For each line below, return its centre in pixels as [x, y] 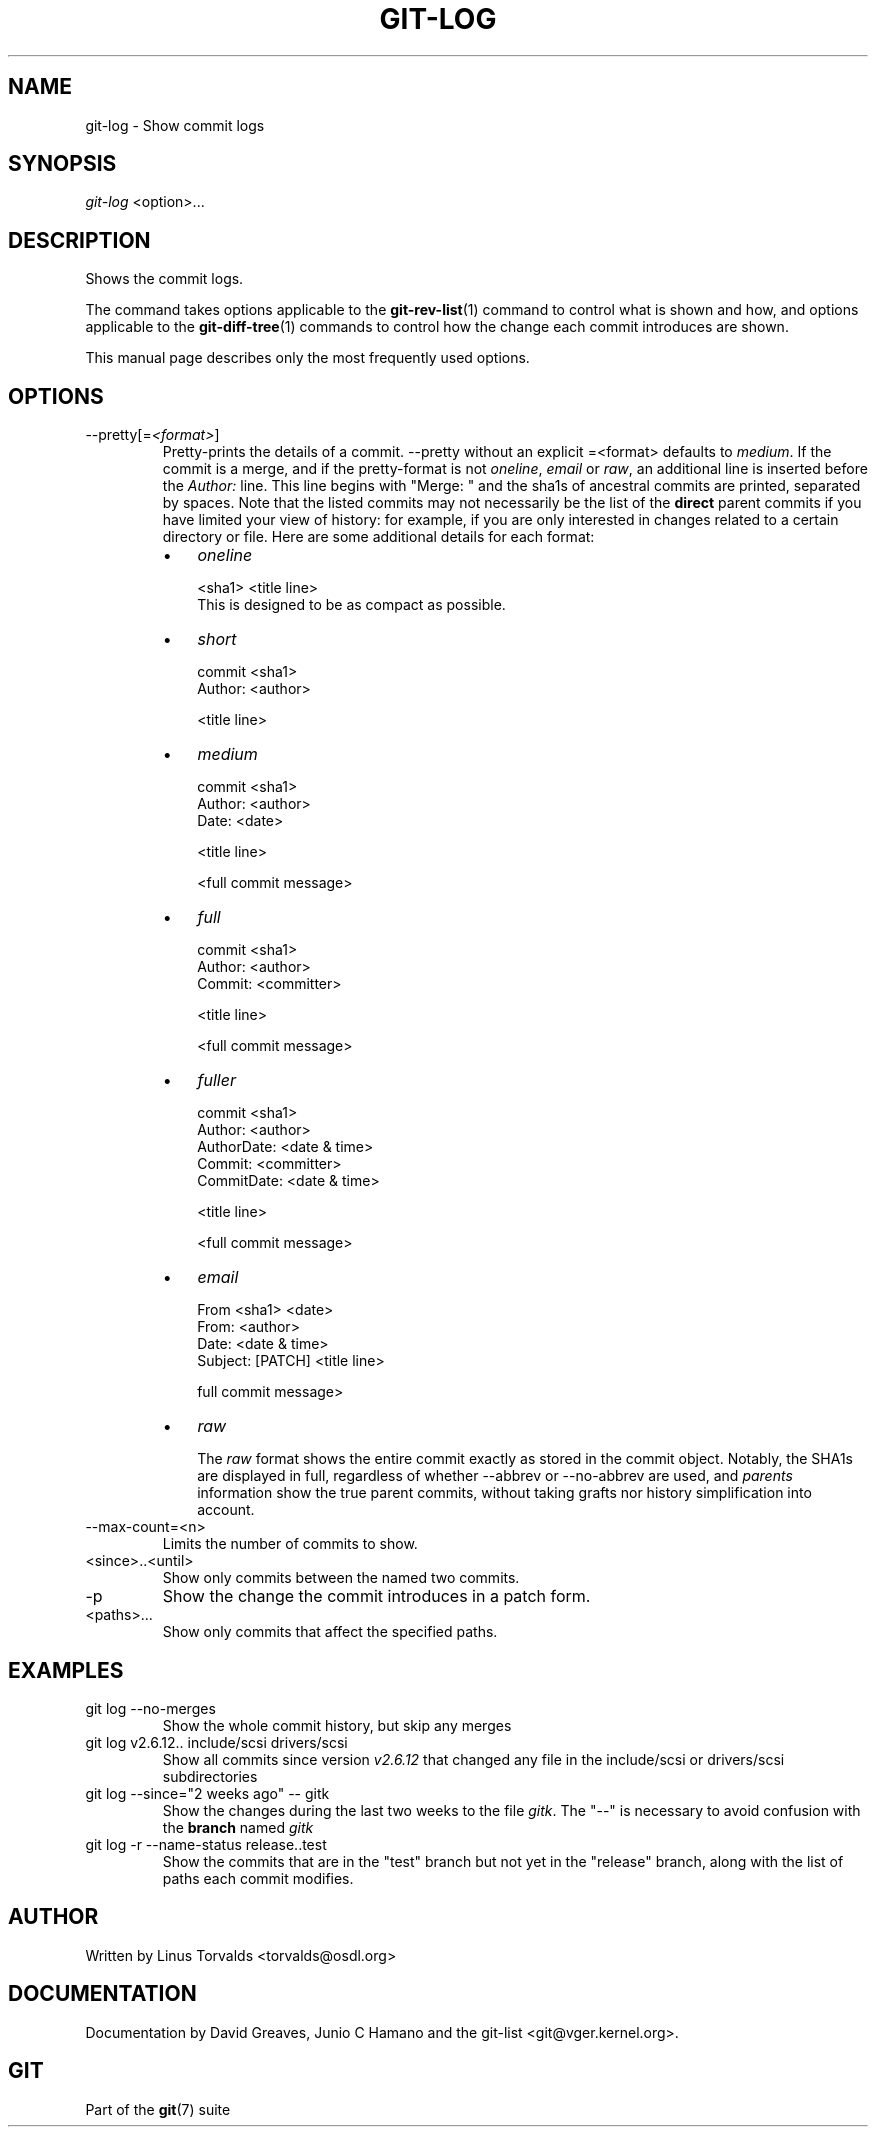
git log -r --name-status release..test [206, 1844]
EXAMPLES [66, 1670]
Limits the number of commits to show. [290, 1544]
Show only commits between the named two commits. [341, 1578]
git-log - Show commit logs [175, 125]
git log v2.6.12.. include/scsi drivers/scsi [216, 1742]
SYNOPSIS [62, 164]
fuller [216, 1080]
